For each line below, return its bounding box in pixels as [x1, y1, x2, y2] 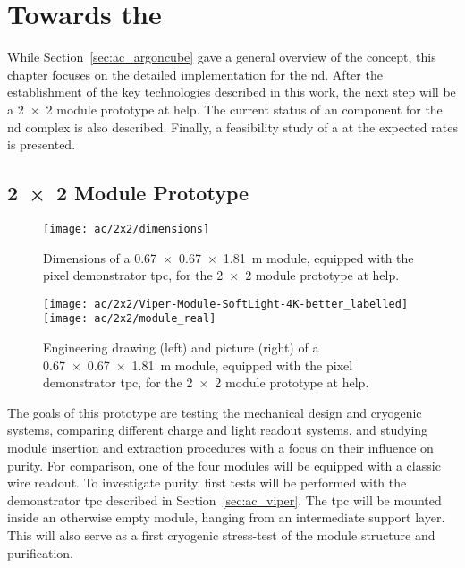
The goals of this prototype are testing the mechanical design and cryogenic [7, 403, 422, 421]
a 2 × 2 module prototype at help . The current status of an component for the [7, 99, 443, 118]
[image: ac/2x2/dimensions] [43, 222, 210, 235]
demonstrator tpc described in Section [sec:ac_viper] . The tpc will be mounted [7, 490, 442, 509]
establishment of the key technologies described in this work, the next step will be [7, 82, 456, 101]
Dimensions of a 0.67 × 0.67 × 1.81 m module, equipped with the [43, 248, 414, 267]
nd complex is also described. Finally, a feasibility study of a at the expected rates [7, 117, 458, 136]
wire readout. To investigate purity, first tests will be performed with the [7, 473, 407, 492]
